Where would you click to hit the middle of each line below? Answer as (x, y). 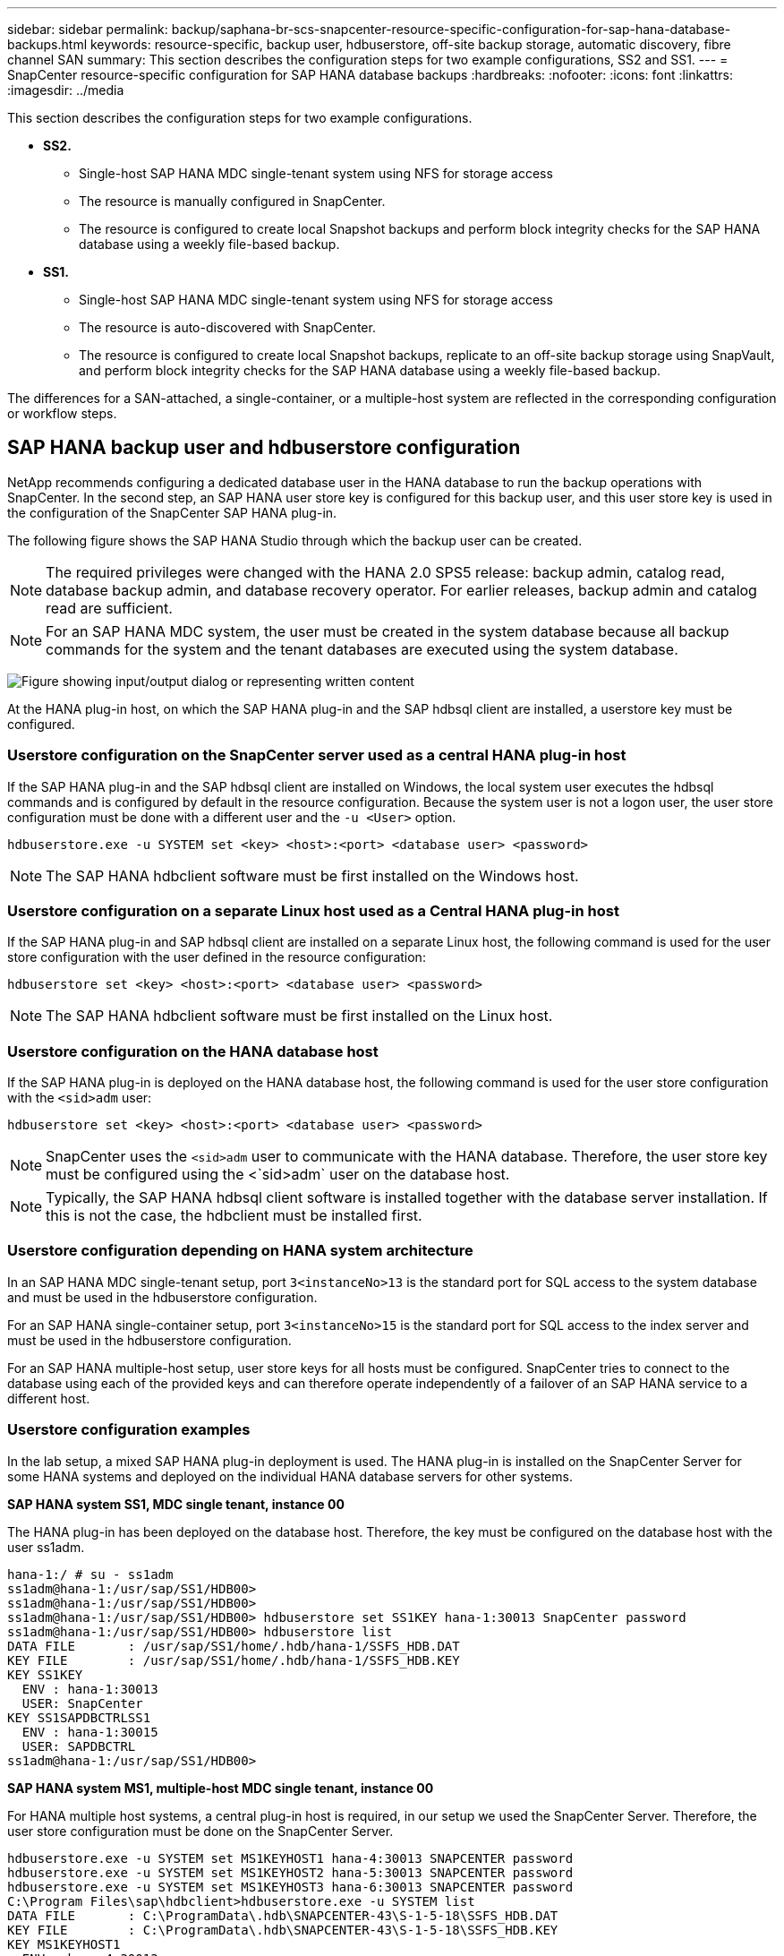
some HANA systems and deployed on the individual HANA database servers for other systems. (290, 1476)
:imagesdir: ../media (66, 90)
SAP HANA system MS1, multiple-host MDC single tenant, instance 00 (221, 1788)
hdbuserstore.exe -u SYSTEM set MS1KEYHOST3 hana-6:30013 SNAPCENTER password (290, 1887)
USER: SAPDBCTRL (79, 1746)
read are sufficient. (109, 608)
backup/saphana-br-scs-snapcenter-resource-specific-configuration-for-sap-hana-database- (451, 29)
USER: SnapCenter (82, 1703)
